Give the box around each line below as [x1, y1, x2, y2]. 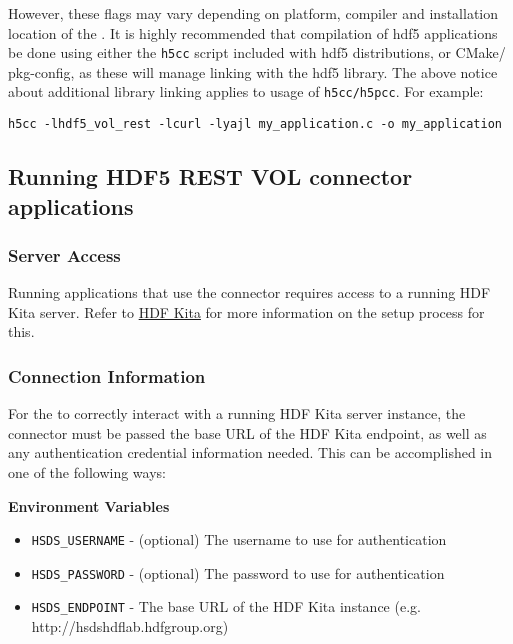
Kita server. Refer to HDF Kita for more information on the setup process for [8, 301, 485, 322]
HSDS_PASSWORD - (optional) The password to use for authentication [31, 562, 445, 583]
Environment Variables [8, 495, 170, 516]
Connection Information [8, 363, 206, 388]
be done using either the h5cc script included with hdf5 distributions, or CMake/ [8, 42, 506, 63]
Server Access [8, 242, 121, 267]
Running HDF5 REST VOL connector [8, 161, 413, 192]
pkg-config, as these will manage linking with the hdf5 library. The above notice [8, 61, 498, 82]
